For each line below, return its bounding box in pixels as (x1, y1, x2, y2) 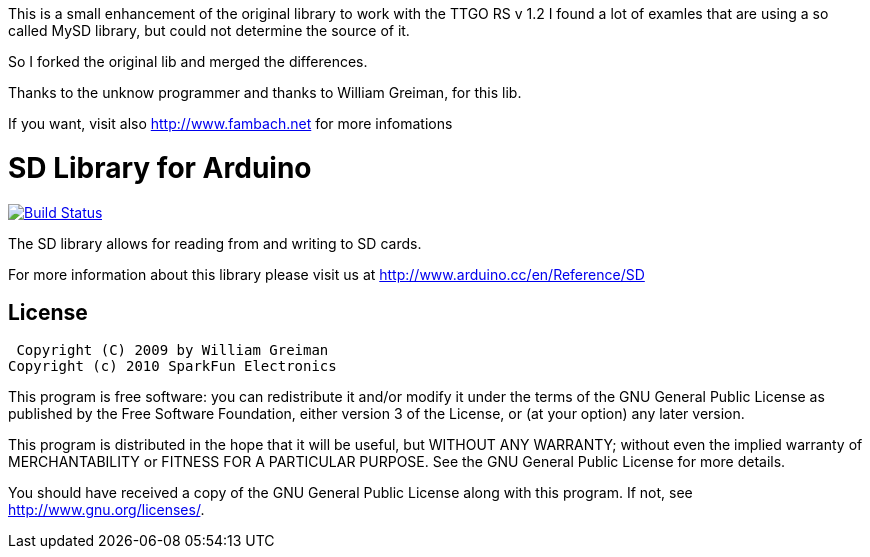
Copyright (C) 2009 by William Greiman (16, 342, 329, 359)
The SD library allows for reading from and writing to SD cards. (8, 234, 422, 252)
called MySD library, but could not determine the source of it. (8, 22, 410, 39)
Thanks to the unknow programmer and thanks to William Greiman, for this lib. (8, 84, 522, 101)
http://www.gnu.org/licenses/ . (8, 501, 205, 519)
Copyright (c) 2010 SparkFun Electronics (8, 358, 337, 375)
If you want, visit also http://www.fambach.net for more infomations (8, 115, 453, 132)
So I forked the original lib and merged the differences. (8, 53, 368, 70)
